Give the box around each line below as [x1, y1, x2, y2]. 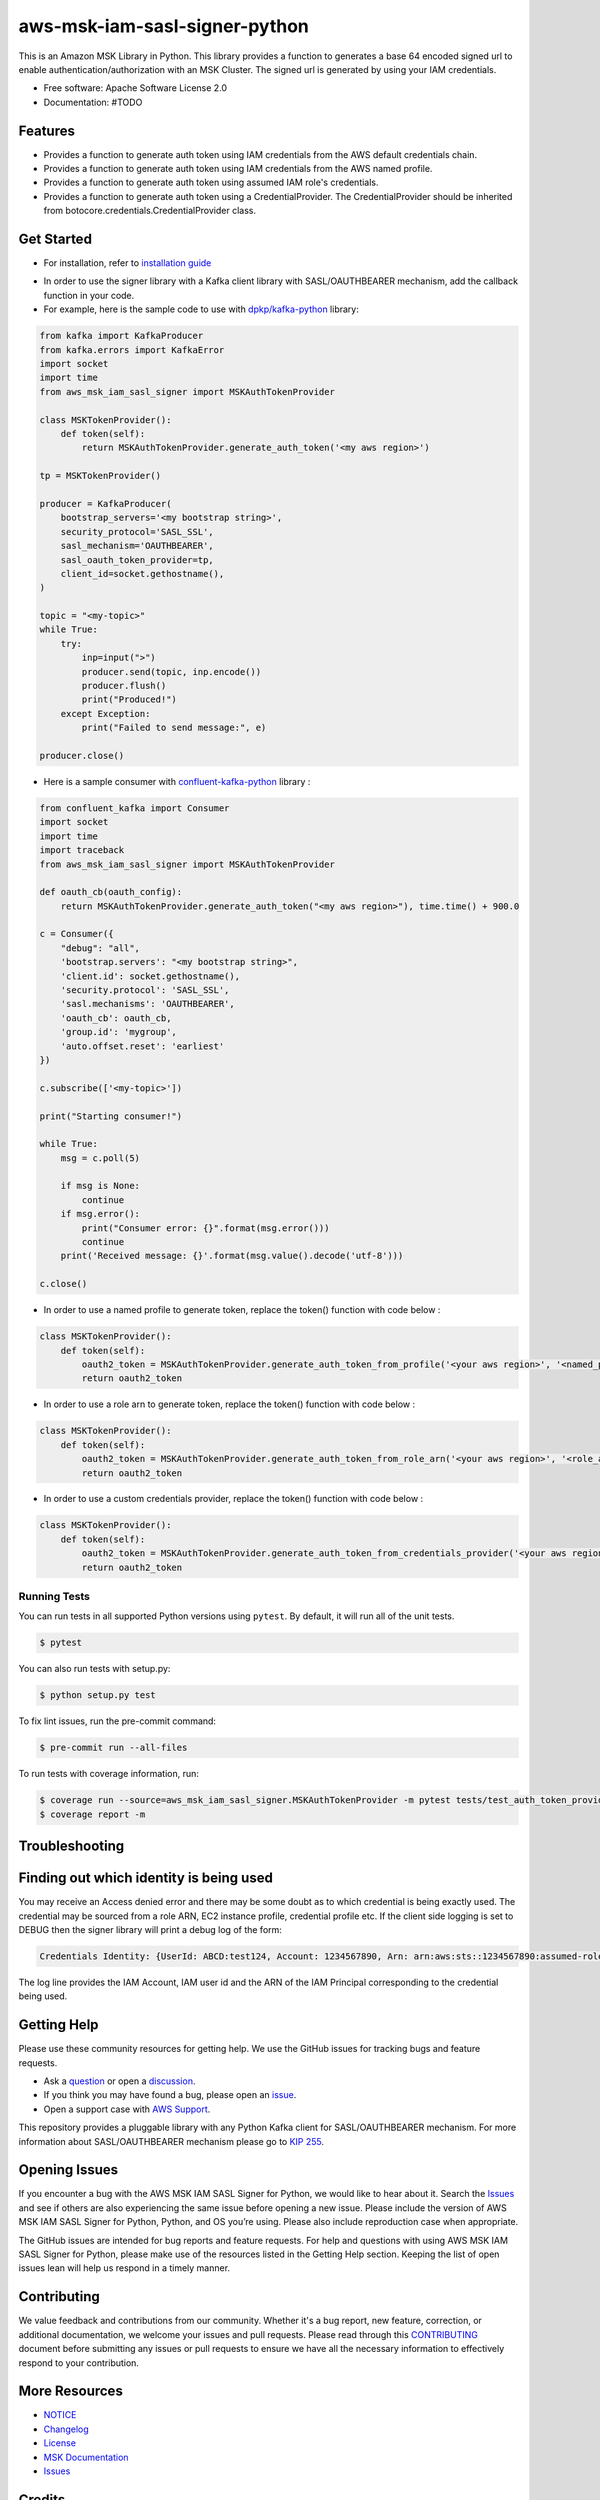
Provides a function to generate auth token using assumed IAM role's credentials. [43, 176, 379, 189]
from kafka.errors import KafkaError [39, 344, 225, 355]
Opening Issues [18, 2161, 119, 2179]
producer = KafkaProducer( [39, 498, 172, 509]
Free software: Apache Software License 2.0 [43, 82, 228, 94]
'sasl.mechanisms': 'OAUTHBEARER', [60, 998, 235, 1010]
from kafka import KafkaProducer [39, 330, 204, 342]
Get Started [18, 231, 92, 247]
